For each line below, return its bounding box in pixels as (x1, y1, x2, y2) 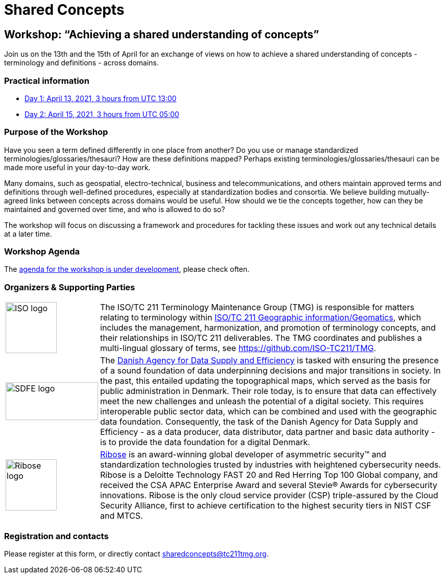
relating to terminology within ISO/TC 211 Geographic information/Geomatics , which (100, 312, 421, 323)
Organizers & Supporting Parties (4, 282, 135, 292)
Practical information (4, 75, 89, 86)
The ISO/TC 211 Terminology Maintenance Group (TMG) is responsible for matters (100, 302, 414, 313)
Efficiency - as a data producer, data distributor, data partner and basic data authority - (100, 427, 435, 437)
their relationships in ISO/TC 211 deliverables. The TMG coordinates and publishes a (100, 333, 422, 343)
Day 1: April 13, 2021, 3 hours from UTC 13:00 (25, 94, 177, 103)
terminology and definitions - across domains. (4, 58, 159, 67)
